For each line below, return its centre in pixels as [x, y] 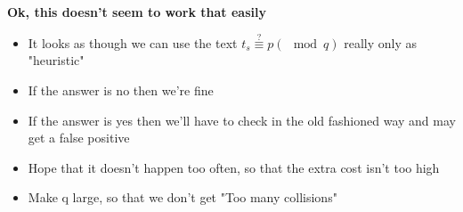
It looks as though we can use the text [133, 42]
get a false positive [79, 138]
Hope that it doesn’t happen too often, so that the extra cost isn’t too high [234, 167]
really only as [380, 42]
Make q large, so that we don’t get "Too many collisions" [183, 197]
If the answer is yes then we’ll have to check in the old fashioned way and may [242, 120]
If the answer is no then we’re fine [121, 90]
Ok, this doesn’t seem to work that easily [137, 12]
